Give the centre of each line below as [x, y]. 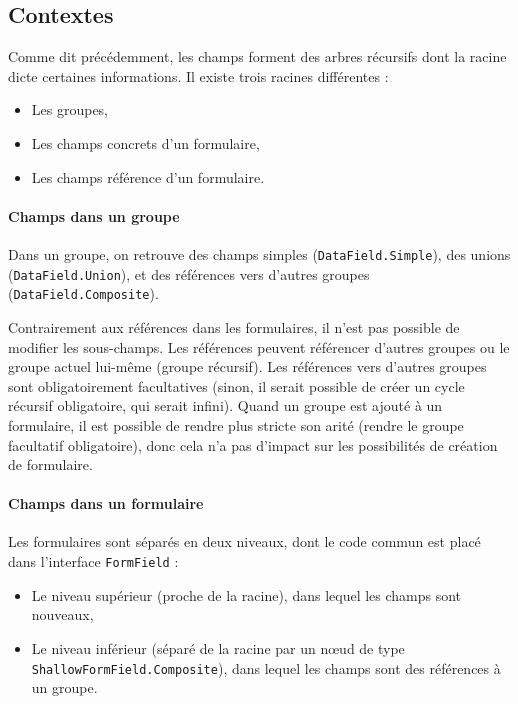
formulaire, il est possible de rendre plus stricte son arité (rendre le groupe [236, 424]
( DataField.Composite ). [83, 293]
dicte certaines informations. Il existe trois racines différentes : [198, 75]
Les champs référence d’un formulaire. [148, 176]
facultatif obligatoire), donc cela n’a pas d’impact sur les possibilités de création [253, 444]
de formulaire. [50, 464]
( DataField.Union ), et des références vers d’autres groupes [189, 273]
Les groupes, [70, 109]
